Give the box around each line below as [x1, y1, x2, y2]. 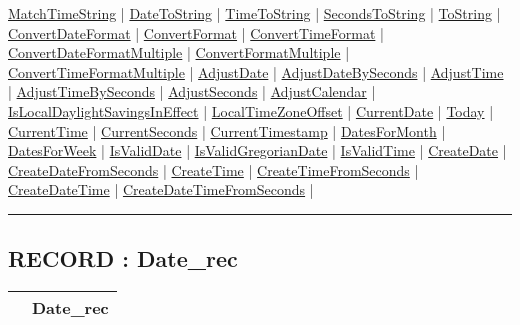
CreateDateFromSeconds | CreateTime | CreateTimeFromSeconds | [8, 159, 419, 180]
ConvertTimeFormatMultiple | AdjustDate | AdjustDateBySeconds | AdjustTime [8, 61, 504, 82]
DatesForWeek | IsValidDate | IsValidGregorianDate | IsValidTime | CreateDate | [8, 140, 507, 161]
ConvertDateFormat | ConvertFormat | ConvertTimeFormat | [8, 22, 384, 43]
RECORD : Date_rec [8, 243, 238, 274]
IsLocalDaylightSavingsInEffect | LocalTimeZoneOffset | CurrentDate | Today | [8, 100, 494, 121]
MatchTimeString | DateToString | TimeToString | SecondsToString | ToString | [8, 3, 501, 23]
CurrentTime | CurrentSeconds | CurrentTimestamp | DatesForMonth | [8, 120, 446, 141]
